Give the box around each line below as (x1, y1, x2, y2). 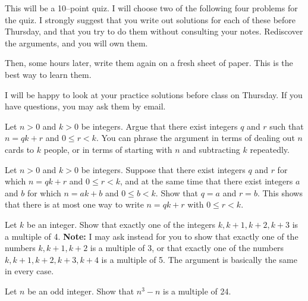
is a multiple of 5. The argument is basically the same (101, 253, 297, 265)
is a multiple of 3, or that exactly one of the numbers (90, 242, 284, 254)
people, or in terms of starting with (43, 143, 172, 155)
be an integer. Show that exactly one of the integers (27, 218, 216, 230)
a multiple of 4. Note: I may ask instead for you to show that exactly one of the (5, 230, 298, 242)
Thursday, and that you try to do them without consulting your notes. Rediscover (5, 25, 303, 37)
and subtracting (183, 143, 240, 155)
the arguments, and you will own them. (5, 36, 148, 49)
